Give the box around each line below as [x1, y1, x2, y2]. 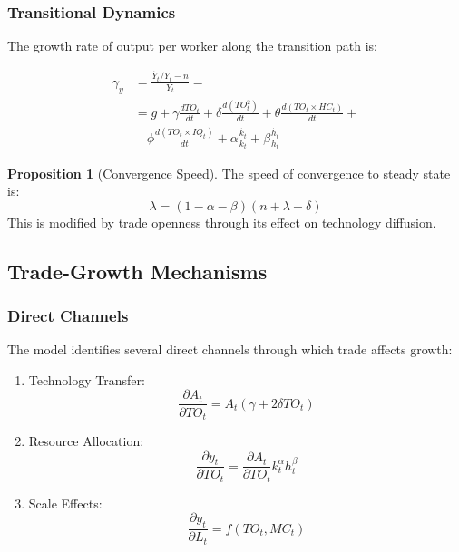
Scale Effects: [28, 493, 103, 512]
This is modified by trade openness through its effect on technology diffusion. [7, 212, 436, 231]
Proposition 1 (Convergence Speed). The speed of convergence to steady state [7, 163, 451, 182]
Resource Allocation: [28, 431, 144, 450]
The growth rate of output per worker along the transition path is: [7, 36, 377, 55]
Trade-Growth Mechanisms [7, 257, 268, 285]
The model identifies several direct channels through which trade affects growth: [7, 340, 453, 359]
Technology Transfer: [28, 370, 145, 389]
